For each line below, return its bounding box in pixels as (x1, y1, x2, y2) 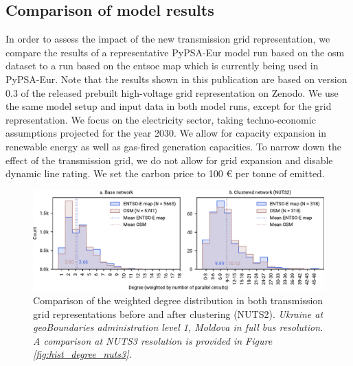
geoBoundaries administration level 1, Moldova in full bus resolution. (33, 320, 323, 334)
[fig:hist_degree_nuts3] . (33, 347, 132, 361)
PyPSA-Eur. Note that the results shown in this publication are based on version (5, 71, 348, 86)
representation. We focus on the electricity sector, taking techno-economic (5, 112, 316, 126)
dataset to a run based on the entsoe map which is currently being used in (5, 58, 319, 73)
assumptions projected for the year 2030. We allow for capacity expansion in (5, 126, 327, 140)
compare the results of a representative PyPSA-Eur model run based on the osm (5, 45, 345, 59)
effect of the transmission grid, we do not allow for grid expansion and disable (5, 152, 333, 167)
